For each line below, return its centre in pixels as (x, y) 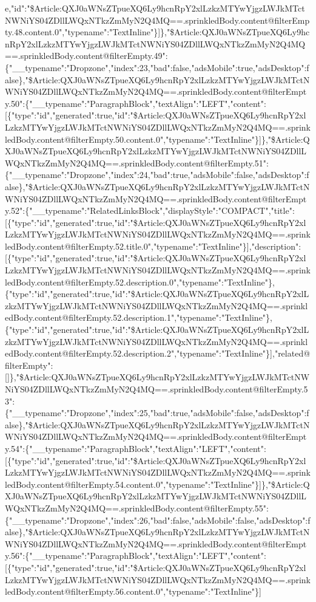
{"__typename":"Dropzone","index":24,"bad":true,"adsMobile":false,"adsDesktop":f (157, 175)
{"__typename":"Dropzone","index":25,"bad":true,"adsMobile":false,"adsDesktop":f (157, 413)
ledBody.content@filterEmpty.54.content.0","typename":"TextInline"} (132, 484)
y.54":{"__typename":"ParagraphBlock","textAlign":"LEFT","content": (136, 448)
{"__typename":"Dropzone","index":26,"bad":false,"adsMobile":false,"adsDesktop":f (158, 520)
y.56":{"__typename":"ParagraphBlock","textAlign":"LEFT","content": (136, 556)
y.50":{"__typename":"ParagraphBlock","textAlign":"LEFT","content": (136, 103)
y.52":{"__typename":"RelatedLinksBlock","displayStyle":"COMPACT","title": (150, 210)
